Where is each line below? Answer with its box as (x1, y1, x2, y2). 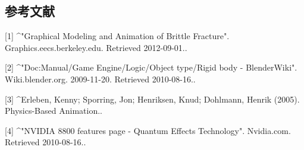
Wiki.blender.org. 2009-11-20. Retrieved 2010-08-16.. (5, 72, 196, 85)
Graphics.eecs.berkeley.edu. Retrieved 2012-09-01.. (5, 41, 187, 53)
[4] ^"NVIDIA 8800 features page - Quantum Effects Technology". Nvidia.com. (5, 124, 291, 136)
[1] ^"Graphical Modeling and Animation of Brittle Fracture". (5, 30, 230, 42)
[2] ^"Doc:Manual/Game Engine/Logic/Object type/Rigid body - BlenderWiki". (5, 61, 297, 74)
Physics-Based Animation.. (5, 104, 102, 117)
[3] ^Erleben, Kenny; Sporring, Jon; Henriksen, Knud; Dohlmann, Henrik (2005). (5, 92, 300, 105)
